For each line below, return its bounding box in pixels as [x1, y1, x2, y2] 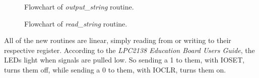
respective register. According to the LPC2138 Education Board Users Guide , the [4, 44, 255, 55]
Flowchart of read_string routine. [24, 18, 127, 28]
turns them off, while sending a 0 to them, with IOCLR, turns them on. [4, 64, 226, 74]
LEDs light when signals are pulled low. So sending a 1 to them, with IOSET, [4, 54, 245, 65]
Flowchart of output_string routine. [24, 1, 134, 11]
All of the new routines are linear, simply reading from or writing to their [4, 35, 231, 45]
